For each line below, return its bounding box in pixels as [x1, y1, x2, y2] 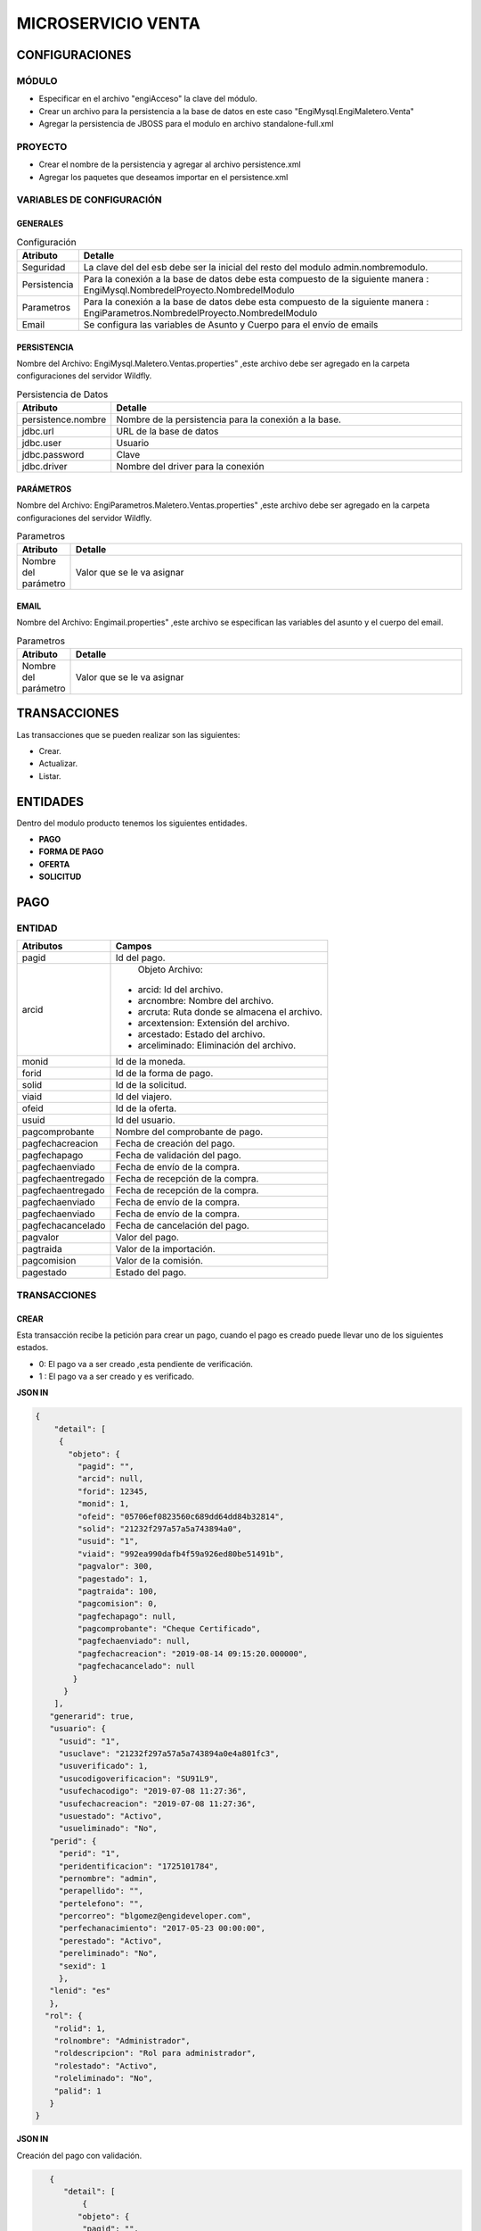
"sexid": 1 [58, 1961, 107, 1971]
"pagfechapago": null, [77, 1611, 177, 1621]
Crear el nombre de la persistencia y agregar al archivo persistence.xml [38, 159, 302, 170]
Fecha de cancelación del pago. [115, 1219, 249, 1232]
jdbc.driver [21, 460, 68, 473]
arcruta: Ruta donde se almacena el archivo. [137, 1006, 322, 1018]
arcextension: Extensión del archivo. [137, 1017, 290, 1030]
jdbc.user [21, 437, 62, 450]
